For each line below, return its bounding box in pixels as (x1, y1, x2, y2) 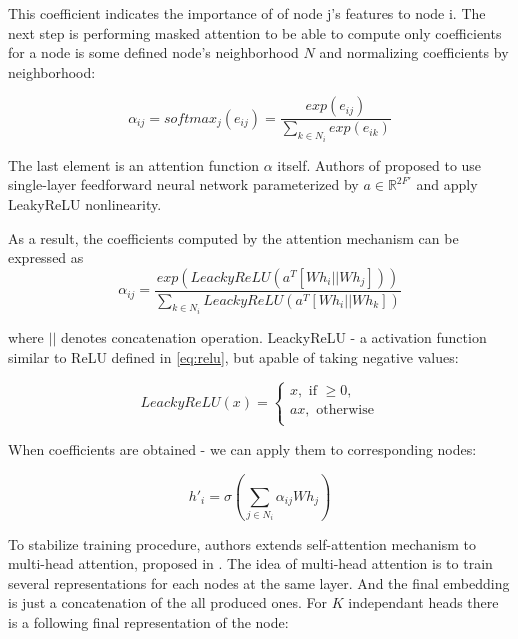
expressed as (8, 247, 84, 268)
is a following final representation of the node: (8, 611, 289, 632)
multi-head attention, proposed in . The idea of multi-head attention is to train (8, 553, 493, 574)
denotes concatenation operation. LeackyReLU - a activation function (60, 327, 487, 348)
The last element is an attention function (8, 154, 259, 175)
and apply (416, 174, 478, 195)
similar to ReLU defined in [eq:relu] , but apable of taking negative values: (8, 346, 459, 367)
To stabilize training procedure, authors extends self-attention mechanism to (8, 533, 476, 554)
